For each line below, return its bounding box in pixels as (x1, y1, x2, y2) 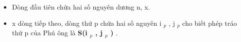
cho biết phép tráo (182, 18, 237, 28)
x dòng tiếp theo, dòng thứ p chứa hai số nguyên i (12, 18, 162, 28)
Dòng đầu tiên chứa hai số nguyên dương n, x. (12, 2, 150, 11)
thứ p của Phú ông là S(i (12, 28, 87, 38)
